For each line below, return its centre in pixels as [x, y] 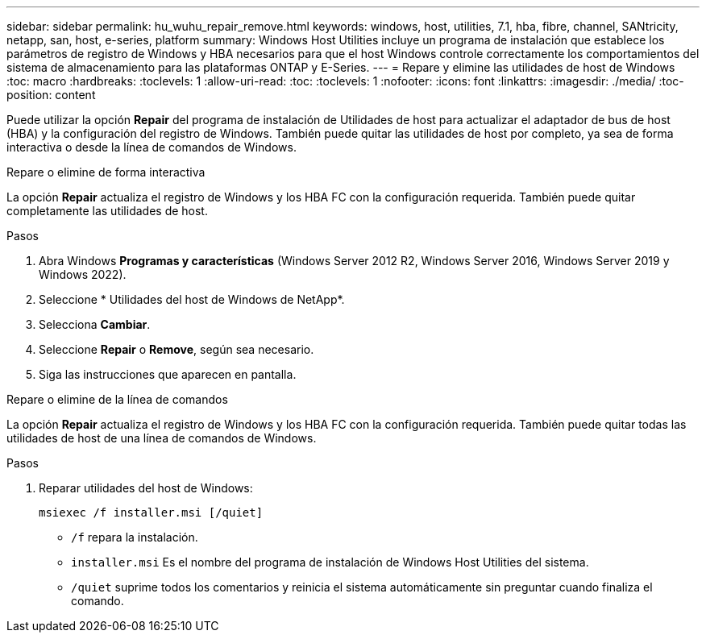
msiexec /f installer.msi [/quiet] [151, 512]
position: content [51, 95]
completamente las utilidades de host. [107, 211]
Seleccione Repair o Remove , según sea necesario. [176, 349]
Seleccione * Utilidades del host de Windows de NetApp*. [192, 299]
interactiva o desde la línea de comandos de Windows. [152, 147]
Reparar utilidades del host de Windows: [146, 488]
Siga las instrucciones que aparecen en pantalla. [168, 374]
